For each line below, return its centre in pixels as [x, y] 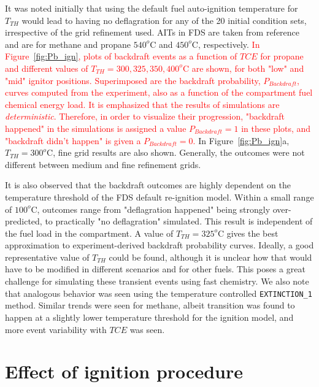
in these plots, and [276, 128]
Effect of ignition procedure [124, 371]
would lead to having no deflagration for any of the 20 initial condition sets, [164, 20]
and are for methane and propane [68, 44]
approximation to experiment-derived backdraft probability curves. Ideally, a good [159, 245]
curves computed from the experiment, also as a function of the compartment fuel [159, 92]
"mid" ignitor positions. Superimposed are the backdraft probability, [133, 80]
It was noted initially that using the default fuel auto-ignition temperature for [152, 8]
